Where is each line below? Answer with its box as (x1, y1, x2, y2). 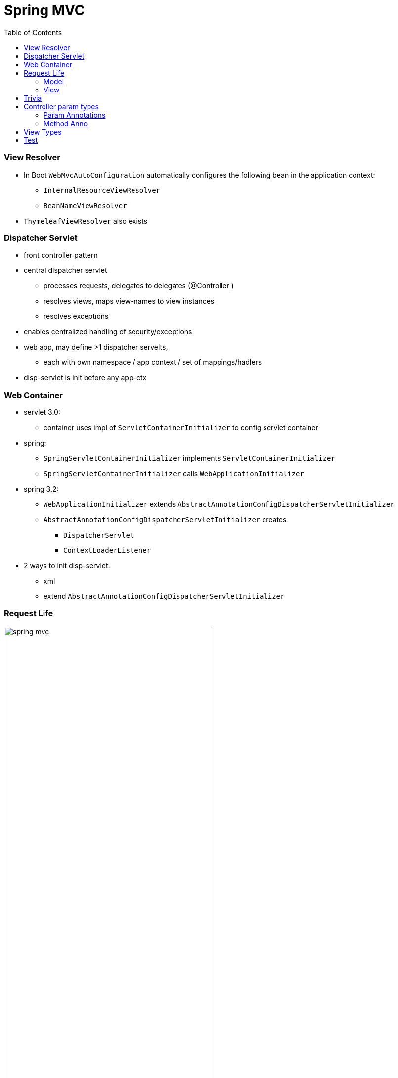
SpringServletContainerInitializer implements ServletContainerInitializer (44, 454, 335, 462)
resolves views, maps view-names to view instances (44, 297, 215, 306)
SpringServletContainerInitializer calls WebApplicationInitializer (44, 469, 304, 478)
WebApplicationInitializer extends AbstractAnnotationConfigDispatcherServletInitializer (44, 500, 395, 508)
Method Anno (44, 119, 88, 128)
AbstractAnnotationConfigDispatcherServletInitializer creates (44, 515, 287, 524)
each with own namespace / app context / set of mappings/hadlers (44, 358, 262, 367)
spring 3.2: (24, 485, 59, 493)
